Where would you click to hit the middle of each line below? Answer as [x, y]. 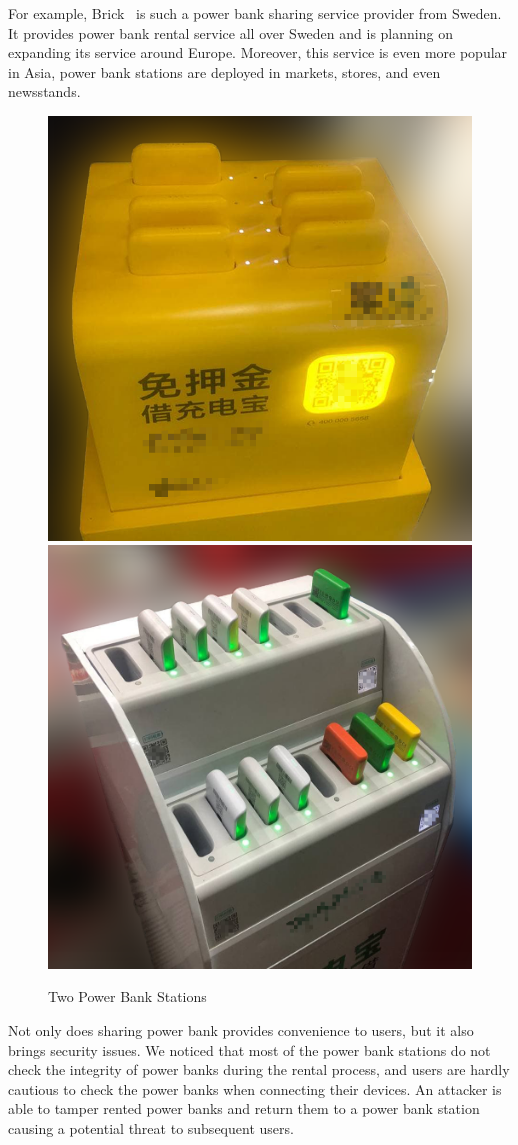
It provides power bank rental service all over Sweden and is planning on [230, 32]
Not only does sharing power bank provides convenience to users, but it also [241, 1030]
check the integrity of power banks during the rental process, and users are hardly [259, 1069]
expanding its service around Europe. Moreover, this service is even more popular [258, 52]
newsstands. [44, 91]
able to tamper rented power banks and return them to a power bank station [244, 1108]
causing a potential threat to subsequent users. [151, 1127]
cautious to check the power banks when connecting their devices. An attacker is [255, 1088]
